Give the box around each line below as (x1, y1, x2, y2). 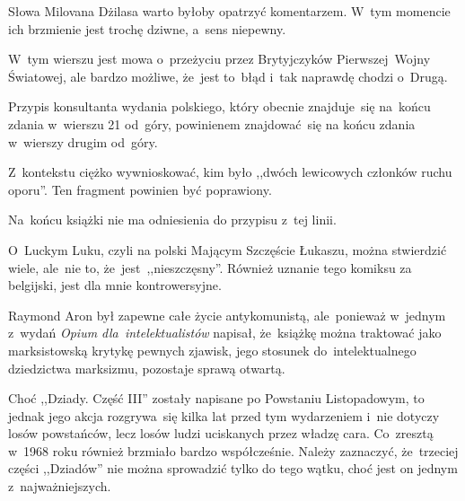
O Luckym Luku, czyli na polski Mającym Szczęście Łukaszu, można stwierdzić (8, 240, 447, 259)
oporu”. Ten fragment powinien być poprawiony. (8, 180, 272, 198)
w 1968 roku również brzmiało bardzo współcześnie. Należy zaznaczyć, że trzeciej (8, 441, 459, 460)
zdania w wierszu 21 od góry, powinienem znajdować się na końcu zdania (8, 114, 416, 133)
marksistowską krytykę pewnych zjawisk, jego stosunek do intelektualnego (8, 340, 417, 359)
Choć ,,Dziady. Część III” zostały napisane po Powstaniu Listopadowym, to (8, 389, 425, 408)
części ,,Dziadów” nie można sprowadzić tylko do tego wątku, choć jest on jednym (8, 459, 458, 478)
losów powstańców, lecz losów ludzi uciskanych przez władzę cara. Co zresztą (8, 424, 434, 443)
